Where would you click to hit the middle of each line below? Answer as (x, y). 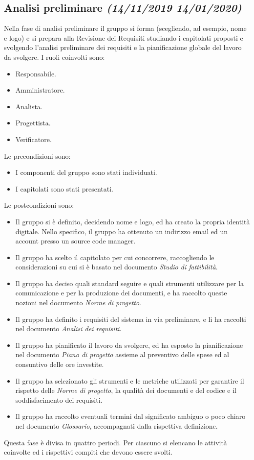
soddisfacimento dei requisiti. (59, 399)
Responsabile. (36, 73)
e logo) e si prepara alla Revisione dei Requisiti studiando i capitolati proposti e (124, 37)
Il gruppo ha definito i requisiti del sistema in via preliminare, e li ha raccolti (131, 319)
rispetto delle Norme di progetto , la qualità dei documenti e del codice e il (126, 390)
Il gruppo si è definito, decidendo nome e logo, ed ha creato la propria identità (133, 221)
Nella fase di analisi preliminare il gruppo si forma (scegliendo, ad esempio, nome (125, 28)
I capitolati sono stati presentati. (64, 188)
